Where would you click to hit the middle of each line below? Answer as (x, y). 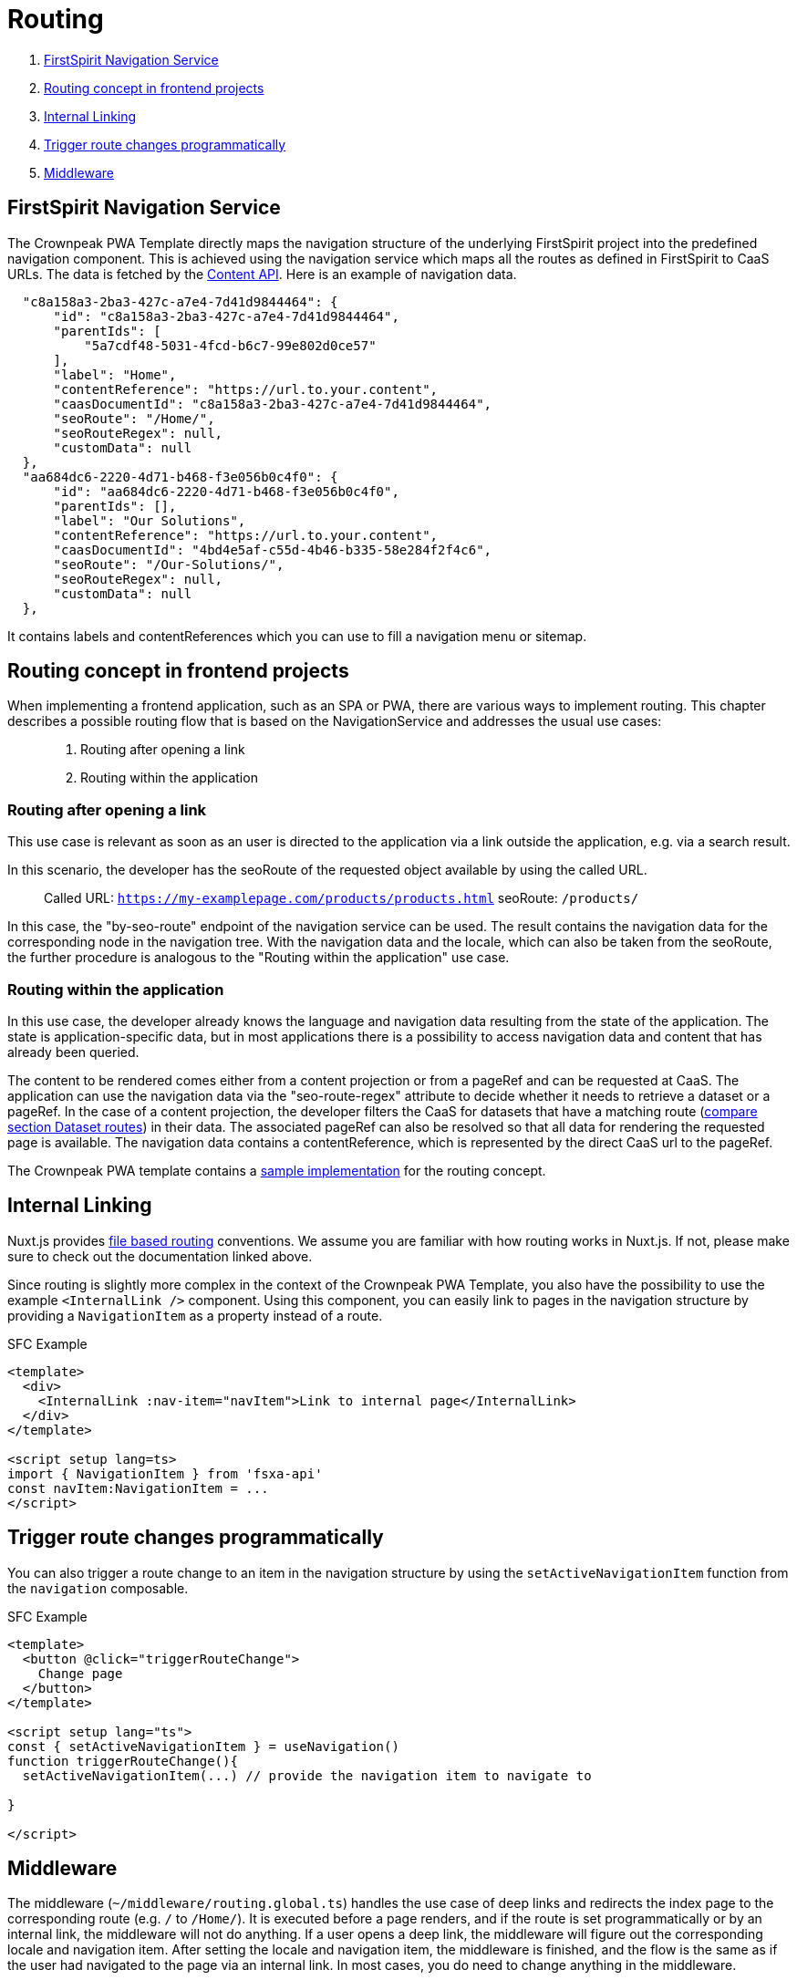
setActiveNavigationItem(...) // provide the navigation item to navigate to (307, 1775)
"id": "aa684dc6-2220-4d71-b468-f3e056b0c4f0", (226, 491)
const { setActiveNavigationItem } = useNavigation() (203, 1746)
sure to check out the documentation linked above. (160, 1256)
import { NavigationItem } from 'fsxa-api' (165, 1473)
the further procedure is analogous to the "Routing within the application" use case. (259, 958)
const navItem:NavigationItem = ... (138, 1488)
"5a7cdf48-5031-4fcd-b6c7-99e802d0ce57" (230, 345)
